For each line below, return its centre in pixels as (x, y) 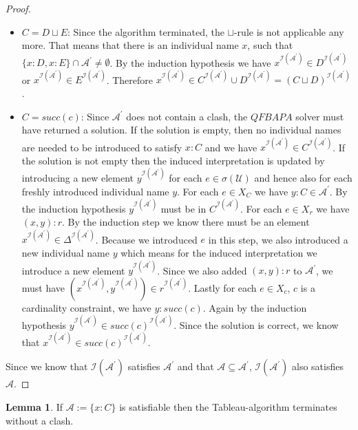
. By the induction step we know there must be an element (186, 222)
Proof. (18, 8)
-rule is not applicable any (289, 31)
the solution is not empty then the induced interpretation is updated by (173, 160)
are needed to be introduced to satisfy (102, 147)
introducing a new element (78, 177)
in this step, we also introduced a (278, 239)
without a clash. (40, 420)
